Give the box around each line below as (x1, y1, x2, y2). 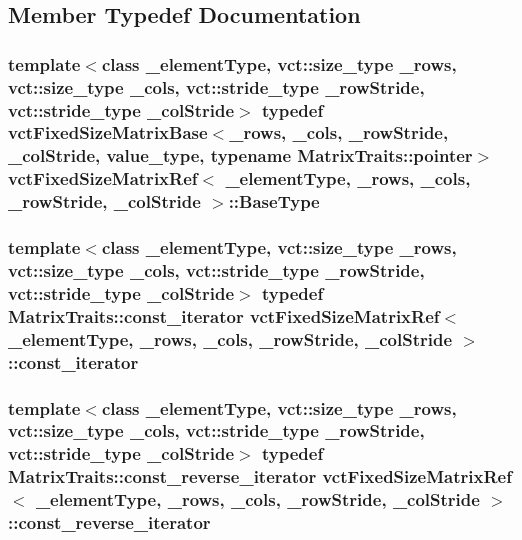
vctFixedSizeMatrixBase (8, 120, 208, 145)
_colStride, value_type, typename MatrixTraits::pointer (8, 143, 473, 168)
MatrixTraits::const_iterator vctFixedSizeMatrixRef (8, 303, 440, 328)
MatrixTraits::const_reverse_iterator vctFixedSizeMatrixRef (8, 464, 512, 489)
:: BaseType (228, 189, 320, 214)
